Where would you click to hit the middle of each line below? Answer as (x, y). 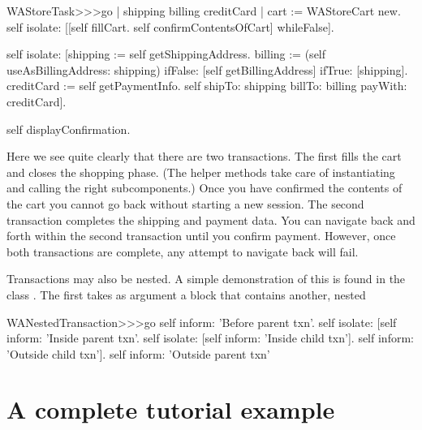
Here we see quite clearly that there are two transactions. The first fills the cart (204, 156)
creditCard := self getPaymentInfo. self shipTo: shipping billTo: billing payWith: (207, 86)
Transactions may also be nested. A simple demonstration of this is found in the (206, 279)
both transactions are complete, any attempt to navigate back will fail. (183, 251)
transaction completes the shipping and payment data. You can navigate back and (211, 219)
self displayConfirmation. (69, 129)
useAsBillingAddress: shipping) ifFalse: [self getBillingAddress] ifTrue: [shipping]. (207, 69)
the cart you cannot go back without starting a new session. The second (185, 203)
